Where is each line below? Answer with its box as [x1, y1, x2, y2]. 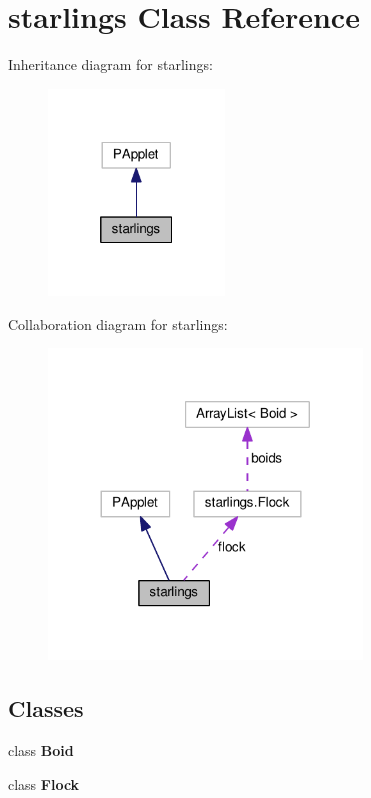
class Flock [8, 773, 80, 794]
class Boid [8, 740, 74, 761]
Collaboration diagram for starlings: [8, 313, 228, 334]
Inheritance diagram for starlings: [8, 54, 213, 75]
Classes [8, 693, 84, 724]
